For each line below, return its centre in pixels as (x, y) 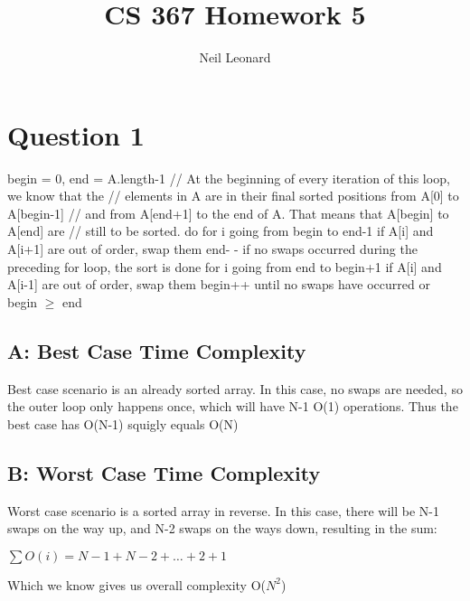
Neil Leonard (235, 57)
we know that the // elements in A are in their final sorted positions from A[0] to (233, 196)
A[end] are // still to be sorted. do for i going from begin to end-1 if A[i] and (221, 231)
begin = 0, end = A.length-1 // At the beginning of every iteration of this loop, (229, 178)
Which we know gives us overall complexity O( (136, 584)
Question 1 (76, 134)
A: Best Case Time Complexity (157, 350)
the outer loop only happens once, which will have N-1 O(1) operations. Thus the (233, 406)
